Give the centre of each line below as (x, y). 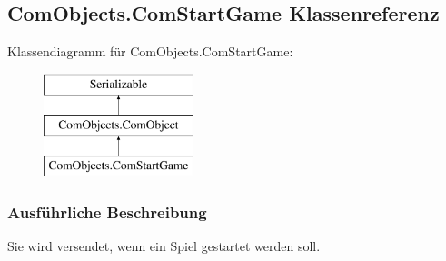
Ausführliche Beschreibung (107, 211)
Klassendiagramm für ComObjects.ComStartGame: (150, 51)
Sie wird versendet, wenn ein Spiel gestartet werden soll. (164, 245)
